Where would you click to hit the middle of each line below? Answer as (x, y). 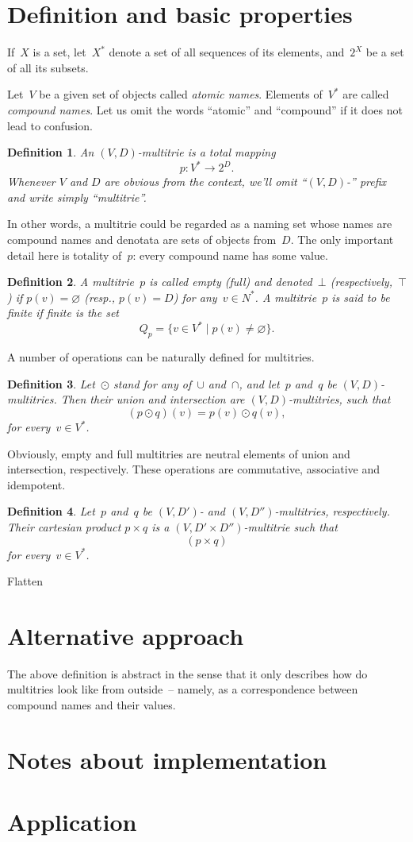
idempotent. (36, 484)
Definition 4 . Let (51, 511)
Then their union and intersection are (153, 399)
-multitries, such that (340, 399)
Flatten (25, 581)
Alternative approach (126, 635)
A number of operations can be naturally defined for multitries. (161, 357)
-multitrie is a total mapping (206, 152)
